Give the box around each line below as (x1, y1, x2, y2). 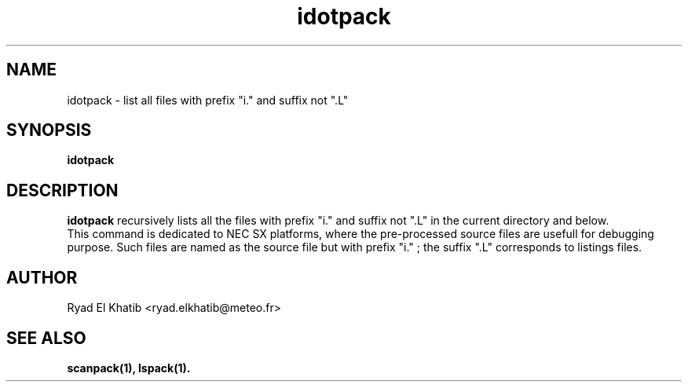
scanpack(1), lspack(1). (67, 361, 191, 375)
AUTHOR (6, 267, 78, 287)
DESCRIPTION (6, 180, 119, 200)
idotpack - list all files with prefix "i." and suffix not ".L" (67, 93, 349, 107)
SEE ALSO (6, 328, 86, 348)
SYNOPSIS (6, 120, 92, 141)
